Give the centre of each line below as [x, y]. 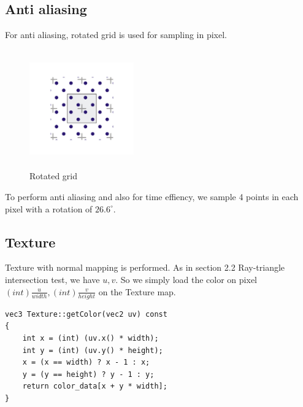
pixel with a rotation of [49, 208]
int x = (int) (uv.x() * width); [90, 339]
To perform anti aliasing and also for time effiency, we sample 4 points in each [152, 196]
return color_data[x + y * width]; [95, 386]
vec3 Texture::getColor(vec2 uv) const [86, 314]
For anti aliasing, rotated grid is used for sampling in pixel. [116, 35]
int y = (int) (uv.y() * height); [93, 350]
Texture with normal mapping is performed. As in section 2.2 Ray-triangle [145, 267]
